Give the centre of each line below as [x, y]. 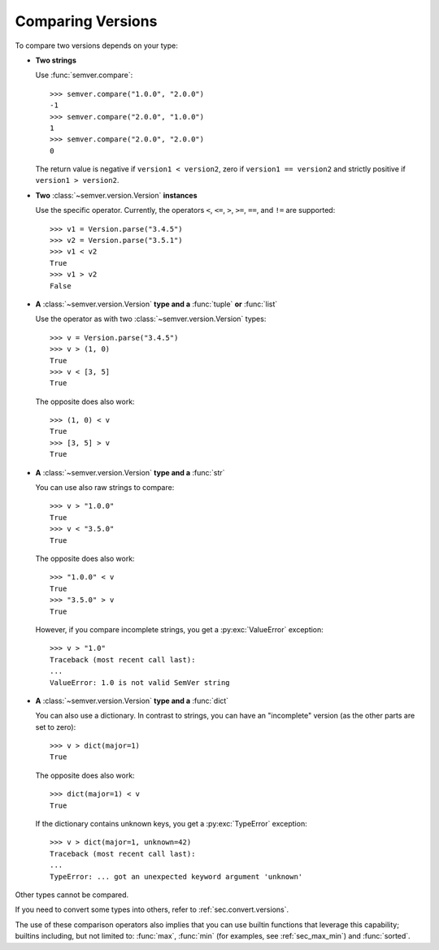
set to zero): [56, 727]
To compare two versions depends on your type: [96, 46]
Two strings [56, 60]
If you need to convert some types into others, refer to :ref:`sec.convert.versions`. [152, 909]
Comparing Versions [86, 21]
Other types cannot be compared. [72, 895]
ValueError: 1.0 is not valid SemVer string [140, 682]
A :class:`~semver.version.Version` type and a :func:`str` [130, 472]
